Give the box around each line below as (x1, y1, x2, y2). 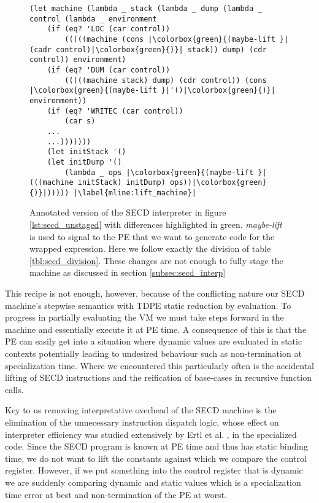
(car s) (64, 117, 96, 126)
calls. (5, 383, 24, 396)
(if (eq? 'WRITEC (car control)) (47, 106, 183, 115)
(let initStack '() (47, 147, 126, 157)
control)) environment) (29, 55, 126, 64)
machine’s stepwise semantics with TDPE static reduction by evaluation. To (5, 298, 291, 311)
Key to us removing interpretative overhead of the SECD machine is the (5, 404, 277, 416)
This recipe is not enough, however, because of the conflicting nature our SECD (5, 287, 305, 300)
